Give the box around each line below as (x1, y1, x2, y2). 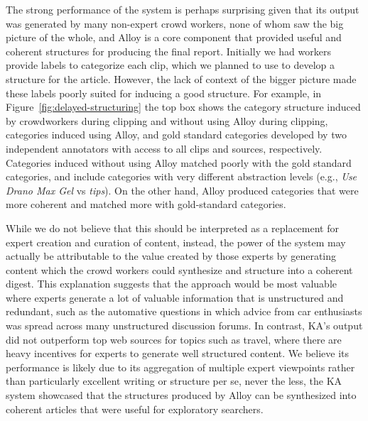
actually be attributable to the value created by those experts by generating (6, 248, 337, 263)
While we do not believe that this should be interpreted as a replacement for (6, 220, 339, 235)
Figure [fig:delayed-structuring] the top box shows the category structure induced (6, 99, 361, 114)
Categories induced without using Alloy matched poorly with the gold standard (6, 155, 352, 170)
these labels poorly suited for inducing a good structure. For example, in (6, 85, 322, 100)
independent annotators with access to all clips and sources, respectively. (6, 141, 323, 155)
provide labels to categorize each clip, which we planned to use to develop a (6, 58, 335, 72)
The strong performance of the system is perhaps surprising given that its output (6, 2, 359, 16)
